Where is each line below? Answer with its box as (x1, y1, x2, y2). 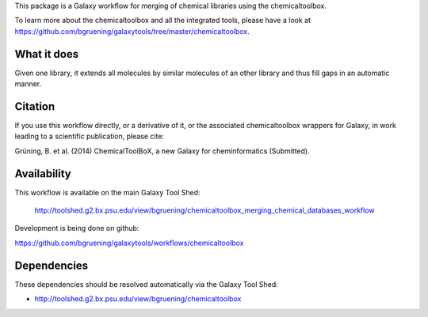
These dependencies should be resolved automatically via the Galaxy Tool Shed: (14, 279, 279, 289)
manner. (14, 79, 42, 89)
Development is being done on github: (14, 224, 139, 233)
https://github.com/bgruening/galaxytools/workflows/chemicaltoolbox (14, 238, 244, 247)
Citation (14, 100, 55, 113)
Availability (14, 167, 71, 180)
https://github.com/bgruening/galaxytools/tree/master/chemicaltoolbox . (14, 26, 250, 36)
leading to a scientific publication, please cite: (14, 131, 165, 142)
